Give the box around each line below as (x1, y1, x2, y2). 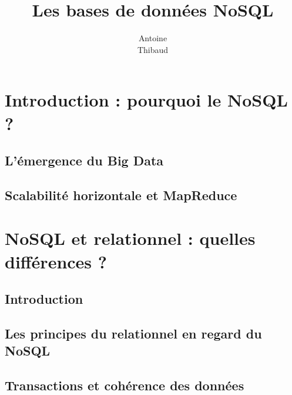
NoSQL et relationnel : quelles (5, 226, 256, 250)
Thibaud (137, 43, 169, 55)
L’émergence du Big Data (5, 151, 164, 170)
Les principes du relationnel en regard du (5, 324, 262, 342)
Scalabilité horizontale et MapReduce (5, 185, 237, 204)
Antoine (138, 32, 167, 44)
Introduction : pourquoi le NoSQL (5, 88, 288, 112)
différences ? (5, 249, 107, 273)
